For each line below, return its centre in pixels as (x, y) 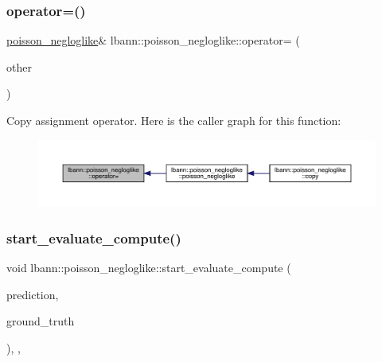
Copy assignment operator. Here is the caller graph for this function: (174, 120)
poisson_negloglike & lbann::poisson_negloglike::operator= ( (153, 40)
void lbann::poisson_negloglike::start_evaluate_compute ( (149, 268)
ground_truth (41, 321)
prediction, (33, 294)
